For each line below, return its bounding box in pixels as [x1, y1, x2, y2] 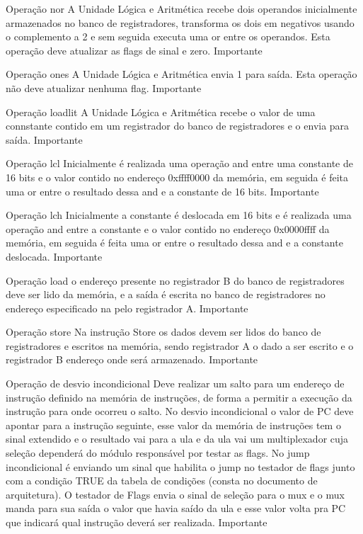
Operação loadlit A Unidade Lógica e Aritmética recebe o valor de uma [6, 104, 316, 119]
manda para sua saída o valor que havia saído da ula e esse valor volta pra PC [6, 501, 346, 516]
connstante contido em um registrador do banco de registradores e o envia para [6, 118, 350, 133]
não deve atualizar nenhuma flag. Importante [6, 80, 202, 95]
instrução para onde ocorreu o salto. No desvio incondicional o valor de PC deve [6, 404, 354, 419]
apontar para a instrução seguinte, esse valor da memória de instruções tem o [6, 417, 341, 432]
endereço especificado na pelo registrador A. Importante [6, 300, 248, 315]
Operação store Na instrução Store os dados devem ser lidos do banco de [6, 324, 321, 339]
